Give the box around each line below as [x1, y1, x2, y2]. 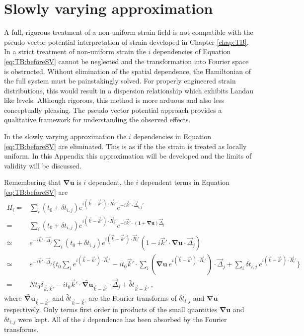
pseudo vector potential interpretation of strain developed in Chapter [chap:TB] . [4, 36, 249, 47]
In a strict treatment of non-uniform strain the [4, 46, 146, 57]
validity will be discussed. [4, 160, 81, 170]
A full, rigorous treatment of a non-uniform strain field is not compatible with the [4, 27, 253, 37]
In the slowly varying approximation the [4, 131, 127, 142]
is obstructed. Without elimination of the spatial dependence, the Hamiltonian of [4, 66, 251, 76]
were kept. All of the [18, 314, 81, 324]
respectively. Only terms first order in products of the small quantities [4, 304, 218, 315]
